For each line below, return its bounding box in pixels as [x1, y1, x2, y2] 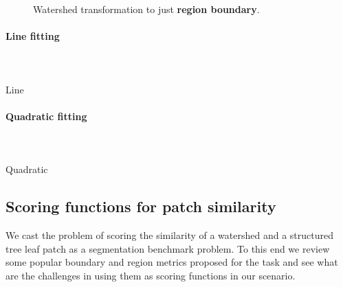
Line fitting [5, 29, 60, 43]
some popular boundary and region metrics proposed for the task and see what [5, 255, 338, 269]
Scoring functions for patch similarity [5, 196, 276, 217]
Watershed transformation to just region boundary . [33, 2, 260, 16]
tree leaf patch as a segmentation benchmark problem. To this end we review [5, 241, 330, 255]
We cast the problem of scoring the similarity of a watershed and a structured [5, 227, 333, 242]
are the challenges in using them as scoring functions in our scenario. [5, 268, 296, 282]
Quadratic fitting [5, 108, 87, 123]
